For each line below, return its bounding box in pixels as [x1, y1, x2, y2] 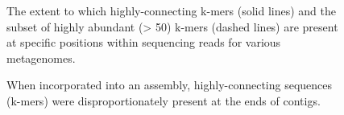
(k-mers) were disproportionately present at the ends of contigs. [6, 92, 321, 109]
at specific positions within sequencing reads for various [6, 34, 281, 51]
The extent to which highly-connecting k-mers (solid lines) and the [6, 2, 336, 18]
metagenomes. [6, 49, 76, 66]
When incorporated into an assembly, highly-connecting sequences [6, 76, 333, 93]
